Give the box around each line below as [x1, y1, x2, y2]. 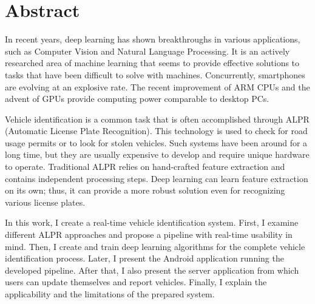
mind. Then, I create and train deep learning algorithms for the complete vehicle [5, 240, 305, 252]
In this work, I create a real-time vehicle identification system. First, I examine [5, 216, 299, 229]
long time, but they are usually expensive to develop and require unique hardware [5, 148, 310, 161]
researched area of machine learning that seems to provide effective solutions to [5, 56, 300, 69]
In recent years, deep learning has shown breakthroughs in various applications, [5, 33, 300, 46]
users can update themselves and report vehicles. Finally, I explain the [5, 275, 267, 288]
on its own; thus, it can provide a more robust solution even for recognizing [5, 184, 285, 197]
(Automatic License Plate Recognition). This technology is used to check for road [5, 124, 308, 137]
